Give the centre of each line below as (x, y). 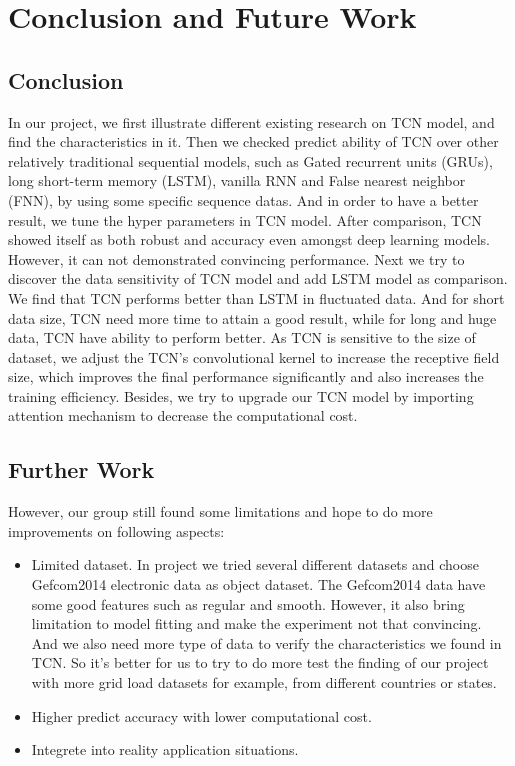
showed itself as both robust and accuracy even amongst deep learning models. (249, 239)
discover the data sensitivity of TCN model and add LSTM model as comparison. (258, 278)
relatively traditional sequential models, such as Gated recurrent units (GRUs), (250, 160)
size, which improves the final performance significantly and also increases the (246, 376)
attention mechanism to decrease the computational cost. (183, 415)
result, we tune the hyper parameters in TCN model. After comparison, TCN (245, 219)
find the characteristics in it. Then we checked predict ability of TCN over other (253, 141)
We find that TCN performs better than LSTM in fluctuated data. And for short (256, 297)
